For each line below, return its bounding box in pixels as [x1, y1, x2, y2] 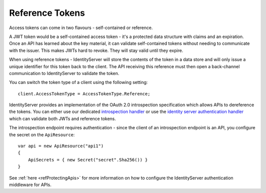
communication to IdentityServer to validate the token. [9, 70, 120, 76]
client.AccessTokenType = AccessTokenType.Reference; [18, 91, 150, 96]
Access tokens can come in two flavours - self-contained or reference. [9, 25, 153, 31]
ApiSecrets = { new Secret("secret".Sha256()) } [28, 157, 148, 162]
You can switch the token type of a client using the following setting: [9, 79, 148, 85]
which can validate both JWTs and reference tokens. [9, 116, 116, 121]
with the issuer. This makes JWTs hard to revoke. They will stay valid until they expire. [9, 47, 183, 53]
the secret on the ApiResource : [9, 131, 75, 138]
